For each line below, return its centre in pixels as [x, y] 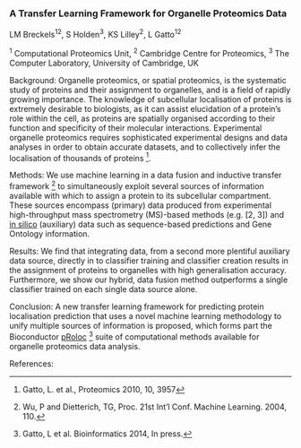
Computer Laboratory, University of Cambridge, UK [104, 63]
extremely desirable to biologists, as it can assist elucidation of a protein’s [145, 108]
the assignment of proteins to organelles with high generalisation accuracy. [148, 270]
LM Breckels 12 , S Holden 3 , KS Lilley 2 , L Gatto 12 [95, 34]
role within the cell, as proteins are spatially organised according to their [142, 118]
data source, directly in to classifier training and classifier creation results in [149, 260]
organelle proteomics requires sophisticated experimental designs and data [149, 137]
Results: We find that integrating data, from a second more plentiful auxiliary [150, 251]
